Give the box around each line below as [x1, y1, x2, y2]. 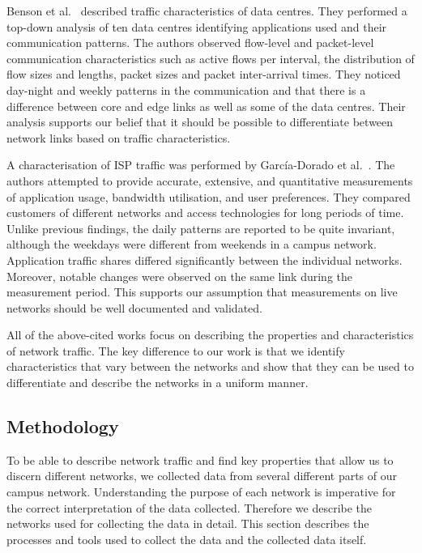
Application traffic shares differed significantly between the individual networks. [6, 251, 403, 268]
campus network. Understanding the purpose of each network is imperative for [6, 483, 396, 500]
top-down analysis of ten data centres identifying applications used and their [6, 18, 387, 35]
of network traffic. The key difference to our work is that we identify [6, 342, 345, 359]
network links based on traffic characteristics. [6, 129, 231, 146]
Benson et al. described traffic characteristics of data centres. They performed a [6, 2, 407, 19]
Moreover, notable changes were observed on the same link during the [6, 267, 353, 284]
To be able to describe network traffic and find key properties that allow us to [6, 451, 394, 468]
